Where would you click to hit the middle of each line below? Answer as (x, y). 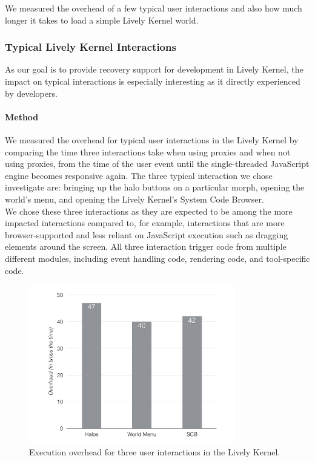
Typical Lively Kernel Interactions (91, 47)
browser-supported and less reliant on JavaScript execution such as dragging (147, 234)
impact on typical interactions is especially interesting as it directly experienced (153, 81)
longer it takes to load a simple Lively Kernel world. (102, 20)
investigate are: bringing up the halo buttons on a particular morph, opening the (155, 187)
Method (22, 116)
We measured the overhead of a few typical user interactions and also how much (154, 8)
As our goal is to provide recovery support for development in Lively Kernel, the (154, 69)
